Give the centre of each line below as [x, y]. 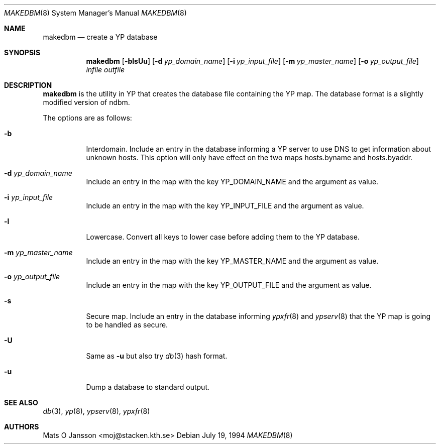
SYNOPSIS [22, 52]
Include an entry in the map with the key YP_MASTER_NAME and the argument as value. [232, 261]
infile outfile [105, 70]
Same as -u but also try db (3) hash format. [157, 356]
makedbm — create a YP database [100, 37]
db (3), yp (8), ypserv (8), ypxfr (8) [96, 411]
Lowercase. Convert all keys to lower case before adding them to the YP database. [223, 237]
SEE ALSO [21, 403]
